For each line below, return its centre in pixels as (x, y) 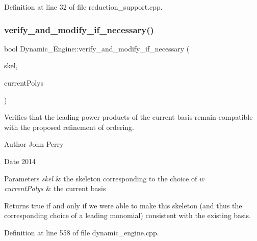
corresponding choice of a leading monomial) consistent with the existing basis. (127, 215)
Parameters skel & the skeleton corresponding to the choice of (101, 178)
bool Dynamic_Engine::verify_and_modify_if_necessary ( (97, 48)
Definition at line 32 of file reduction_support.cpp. (83, 7)
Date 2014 (20, 161)
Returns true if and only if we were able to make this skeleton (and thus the (123, 205)
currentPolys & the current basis (55, 188)
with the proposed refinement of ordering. (69, 127)
